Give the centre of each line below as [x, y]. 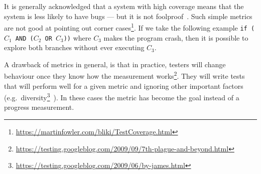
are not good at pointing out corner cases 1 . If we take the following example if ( [129, 27]
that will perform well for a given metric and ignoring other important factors [124, 85]
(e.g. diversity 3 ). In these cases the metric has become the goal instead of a [122, 97]
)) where [77, 37]
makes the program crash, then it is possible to [176, 37]
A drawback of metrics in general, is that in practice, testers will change [115, 64]
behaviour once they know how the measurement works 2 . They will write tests [124, 75]
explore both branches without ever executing [74, 47]
